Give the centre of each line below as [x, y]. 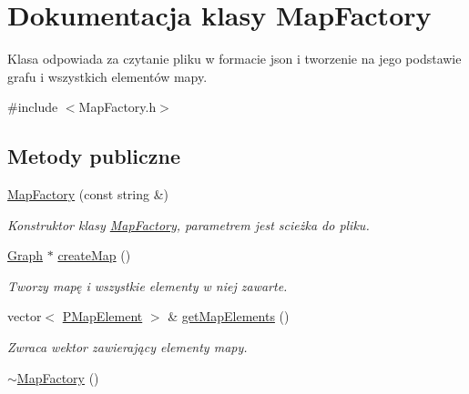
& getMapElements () [229, 316]
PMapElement [102, 316]
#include [33, 107]
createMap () [94, 255]
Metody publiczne [94, 156]
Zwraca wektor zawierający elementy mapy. [127, 347]
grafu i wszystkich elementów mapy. [107, 76]
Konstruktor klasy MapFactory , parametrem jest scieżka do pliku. [189, 224]
